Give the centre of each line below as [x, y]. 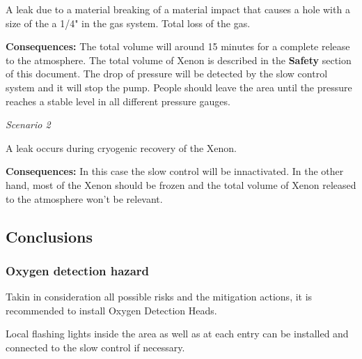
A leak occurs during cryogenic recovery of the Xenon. [121, 147]
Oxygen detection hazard [78, 270]
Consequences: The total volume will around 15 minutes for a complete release [178, 46]
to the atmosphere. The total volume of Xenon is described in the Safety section [179, 60]
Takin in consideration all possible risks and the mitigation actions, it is [159, 297]
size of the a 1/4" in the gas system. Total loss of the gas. [128, 23]
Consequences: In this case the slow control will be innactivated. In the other [175, 171]
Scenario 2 [28, 124]
